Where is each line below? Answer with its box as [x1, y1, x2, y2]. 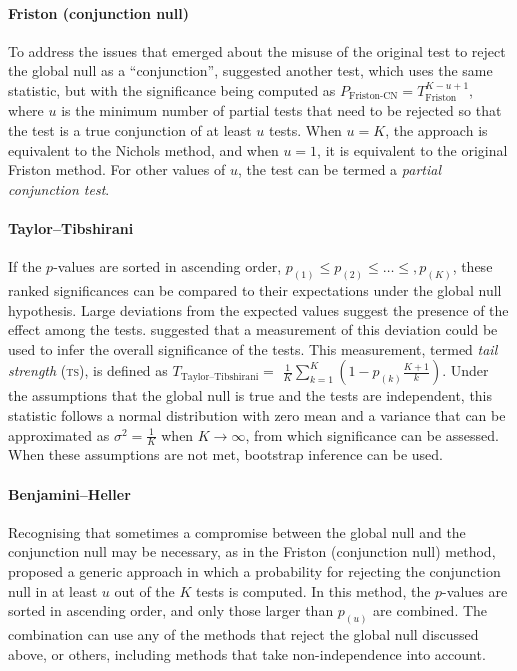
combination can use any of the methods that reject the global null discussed [8, 624, 479, 645]
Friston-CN [349, 91, 398, 102]
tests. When [269, 120, 342, 140]
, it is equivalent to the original [317, 139, 508, 160]
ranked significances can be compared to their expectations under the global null [8, 280, 502, 301]
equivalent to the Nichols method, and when [8, 139, 279, 160]
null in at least [8, 580, 98, 601]
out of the [114, 580, 175, 601]
